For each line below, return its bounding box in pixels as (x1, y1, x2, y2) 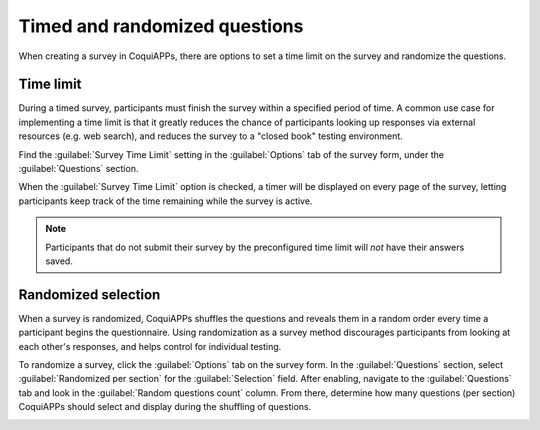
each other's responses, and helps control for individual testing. (18, 340, 282, 352)
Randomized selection (18, 286, 161, 303)
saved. (45, 255, 74, 267)
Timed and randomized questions (18, 15, 304, 37)
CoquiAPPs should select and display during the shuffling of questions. (18, 401, 312, 413)
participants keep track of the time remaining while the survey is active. (18, 195, 313, 207)
